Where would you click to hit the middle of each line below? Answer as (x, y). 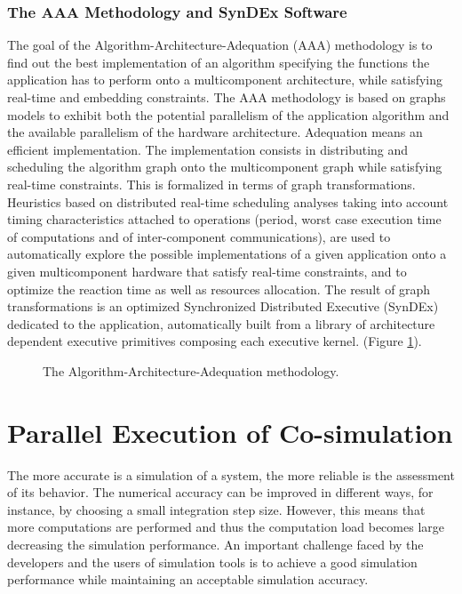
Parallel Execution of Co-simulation (230, 432)
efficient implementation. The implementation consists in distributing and (208, 149)
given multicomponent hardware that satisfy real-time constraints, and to (207, 271)
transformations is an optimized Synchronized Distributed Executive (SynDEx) (223, 306)
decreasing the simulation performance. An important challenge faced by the (215, 544)
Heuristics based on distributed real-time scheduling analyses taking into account (228, 201)
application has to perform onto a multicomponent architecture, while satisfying (225, 80)
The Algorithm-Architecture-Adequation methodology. (191, 370)
